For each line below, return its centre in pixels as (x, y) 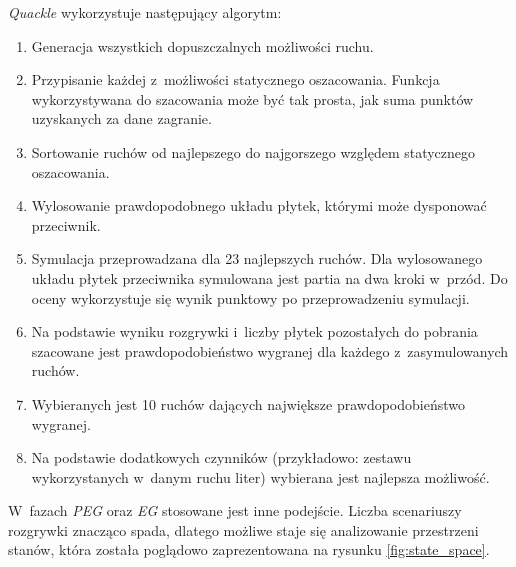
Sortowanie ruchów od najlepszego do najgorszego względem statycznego (253, 151)
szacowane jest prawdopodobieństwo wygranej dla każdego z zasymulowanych (270, 350)
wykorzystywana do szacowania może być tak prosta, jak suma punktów (252, 98)
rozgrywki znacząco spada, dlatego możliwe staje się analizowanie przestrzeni (243, 529)
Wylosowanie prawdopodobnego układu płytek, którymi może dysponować (259, 205)
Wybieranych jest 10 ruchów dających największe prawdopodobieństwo (248, 403)
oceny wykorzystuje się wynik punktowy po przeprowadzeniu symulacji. (250, 297)
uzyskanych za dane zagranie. (121, 118)
